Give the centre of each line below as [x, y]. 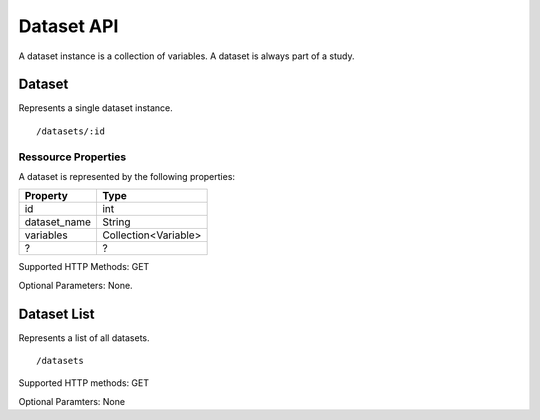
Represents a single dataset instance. [96, 108]
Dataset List [56, 313]
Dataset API [68, 26]
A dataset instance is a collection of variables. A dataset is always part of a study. [186, 56]
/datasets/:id [70, 131]
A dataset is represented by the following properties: [126, 176]
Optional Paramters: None [71, 401]
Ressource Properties [72, 157]
